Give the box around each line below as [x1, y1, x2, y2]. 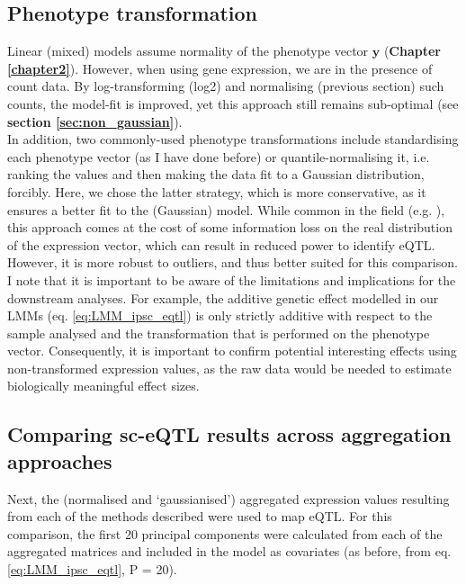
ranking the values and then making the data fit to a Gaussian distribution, [7, 165, 425, 184]
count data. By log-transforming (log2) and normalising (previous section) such [7, 76, 444, 95]
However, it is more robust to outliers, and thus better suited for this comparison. [7, 253, 458, 272]
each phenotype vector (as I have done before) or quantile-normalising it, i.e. [7, 147, 430, 166]
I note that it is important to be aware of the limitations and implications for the [7, 270, 456, 289]
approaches [7, 446, 112, 474]
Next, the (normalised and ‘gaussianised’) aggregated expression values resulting [7, 489, 450, 508]
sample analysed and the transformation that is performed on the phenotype [7, 323, 430, 342]
